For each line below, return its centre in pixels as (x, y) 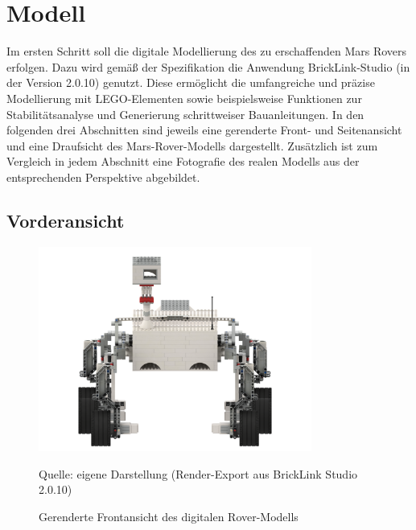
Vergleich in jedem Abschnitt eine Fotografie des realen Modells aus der (183, 161)
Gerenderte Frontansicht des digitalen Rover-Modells (169, 516)
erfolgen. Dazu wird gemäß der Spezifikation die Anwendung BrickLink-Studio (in (208, 66)
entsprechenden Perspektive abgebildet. (103, 177)
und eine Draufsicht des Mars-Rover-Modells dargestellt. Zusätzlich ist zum (192, 145)
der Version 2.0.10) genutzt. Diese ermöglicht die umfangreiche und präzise (191, 82)
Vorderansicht (66, 220)
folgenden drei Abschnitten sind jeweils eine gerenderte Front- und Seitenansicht (204, 130)
